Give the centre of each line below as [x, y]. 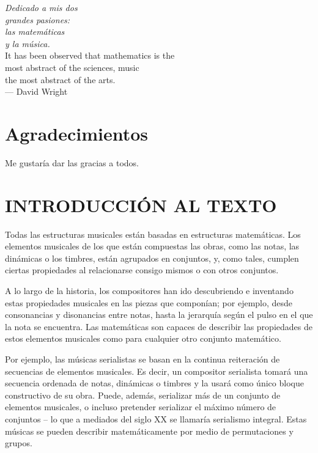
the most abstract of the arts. [60, 79]
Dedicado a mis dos [41, 7]
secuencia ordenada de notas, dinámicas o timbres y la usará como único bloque [154, 383]
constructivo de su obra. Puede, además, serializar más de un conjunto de [143, 395]
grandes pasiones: [38, 19]
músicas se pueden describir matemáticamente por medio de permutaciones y [149, 431]
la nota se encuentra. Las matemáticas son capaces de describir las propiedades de [159, 326]
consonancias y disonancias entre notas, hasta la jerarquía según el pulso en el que [159, 315]
